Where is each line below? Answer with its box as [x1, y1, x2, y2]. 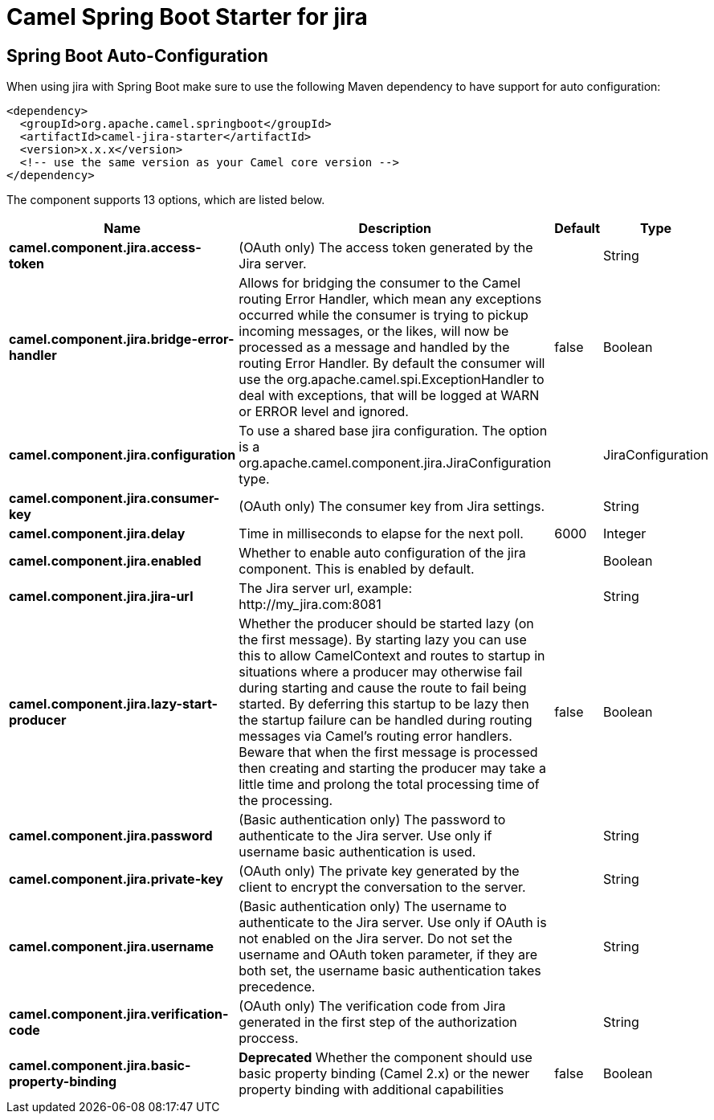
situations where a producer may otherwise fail [239, 664, 523, 681]
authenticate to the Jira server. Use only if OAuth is [239, 914, 547, 931]
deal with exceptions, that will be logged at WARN [239, 387, 540, 404]
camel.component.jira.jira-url [9, 588, 194, 605]
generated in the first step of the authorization [239, 1014, 517, 1031]
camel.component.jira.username [9, 938, 214, 955]
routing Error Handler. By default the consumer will [239, 355, 545, 372]
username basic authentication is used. [239, 844, 476, 860]
